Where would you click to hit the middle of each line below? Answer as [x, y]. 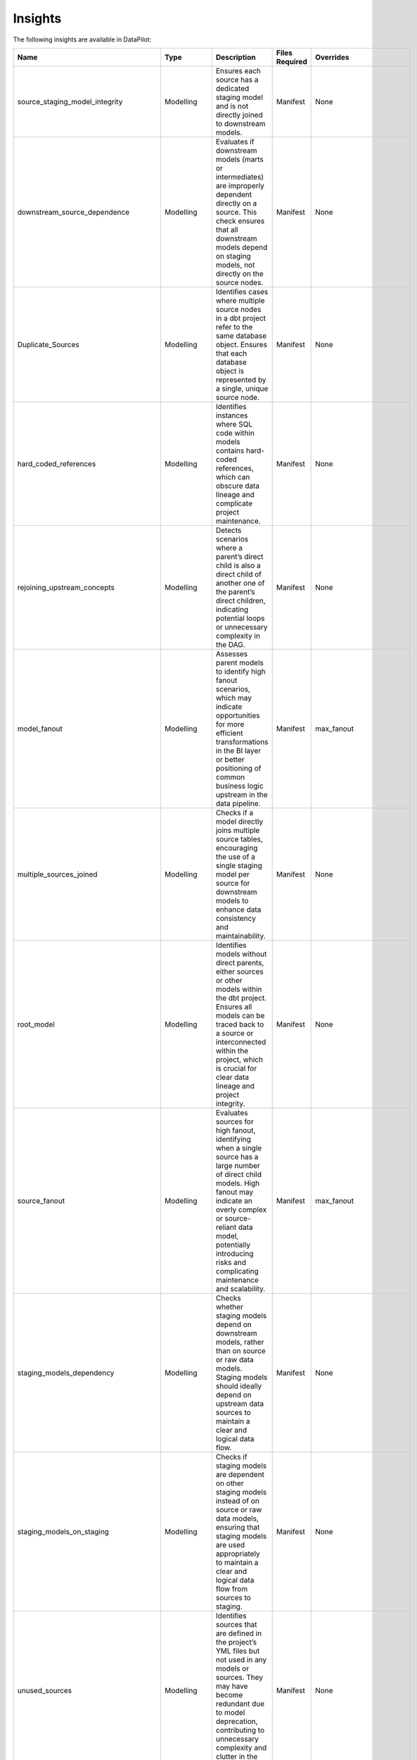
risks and [231, 1262]
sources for [235, 1121]
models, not [235, 265]
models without [241, 954]
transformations [242, 741]
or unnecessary [242, 627]
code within [235, 433]
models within [239, 989]
